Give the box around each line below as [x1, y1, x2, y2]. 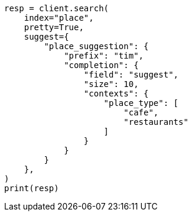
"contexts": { [83, 89, 149, 98]
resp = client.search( [4, 4, 109, 13]
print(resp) [4, 183, 59, 193]
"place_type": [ [103, 98, 179, 108]
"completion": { [64, 60, 139, 70]
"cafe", [123, 108, 159, 117]
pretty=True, [24, 22, 84, 32]
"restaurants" [123, 117, 188, 127]
